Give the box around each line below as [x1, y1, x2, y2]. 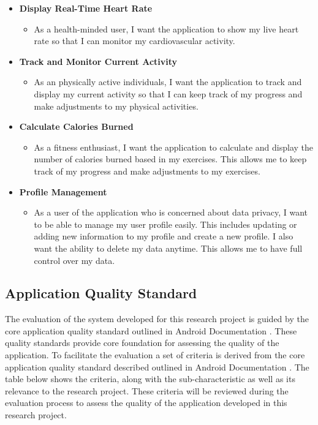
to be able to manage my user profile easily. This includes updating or [34, 217, 297, 230]
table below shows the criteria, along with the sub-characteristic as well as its [5, 372, 295, 385]
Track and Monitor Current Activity [19, 55, 178, 67]
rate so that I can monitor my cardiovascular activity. [34, 34, 235, 47]
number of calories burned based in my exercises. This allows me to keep [34, 152, 307, 165]
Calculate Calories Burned [19, 120, 134, 133]
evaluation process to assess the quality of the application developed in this [5, 396, 287, 409]
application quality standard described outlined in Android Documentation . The [5, 360, 309, 373]
